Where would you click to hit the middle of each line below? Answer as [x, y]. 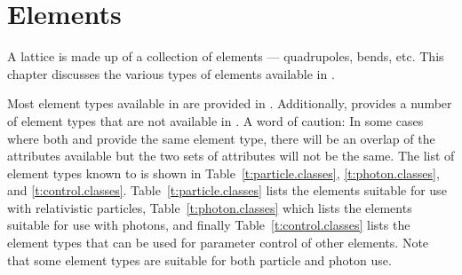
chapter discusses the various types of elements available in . [171, 73]
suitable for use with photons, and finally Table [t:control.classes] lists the [209, 225]
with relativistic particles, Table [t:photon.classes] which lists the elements [210, 207]
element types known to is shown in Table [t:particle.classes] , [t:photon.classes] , [223, 173]
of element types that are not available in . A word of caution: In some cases [215, 120]
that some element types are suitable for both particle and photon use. [199, 259]
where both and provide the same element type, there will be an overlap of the [221, 138]
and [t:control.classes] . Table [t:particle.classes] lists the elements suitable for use [227, 190]
